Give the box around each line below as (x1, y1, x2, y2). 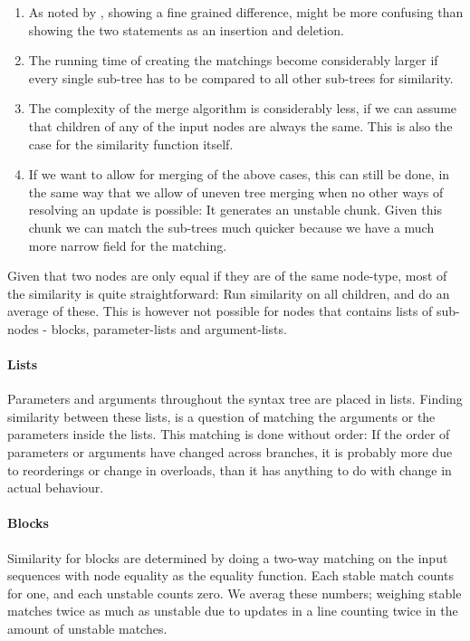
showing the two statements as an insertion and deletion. (28, 20, 344, 39)
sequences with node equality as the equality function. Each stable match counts (7, 566, 454, 585)
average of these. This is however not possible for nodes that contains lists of (7, 301, 433, 320)
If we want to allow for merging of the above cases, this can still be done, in (28, 165, 450, 184)
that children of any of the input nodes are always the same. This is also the (28, 116, 453, 135)
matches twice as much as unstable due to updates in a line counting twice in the (7, 601, 458, 620)
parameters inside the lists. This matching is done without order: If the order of (7, 425, 450, 444)
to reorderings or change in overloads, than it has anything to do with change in (7, 460, 452, 479)
